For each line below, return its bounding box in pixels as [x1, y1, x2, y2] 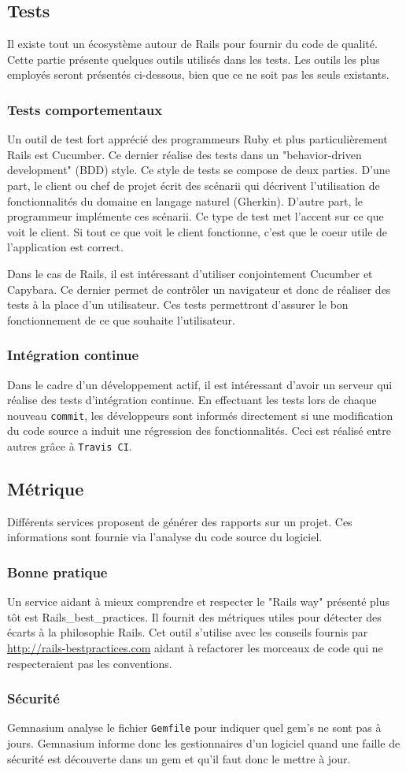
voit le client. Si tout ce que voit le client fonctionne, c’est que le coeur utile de [7, 223, 388, 239]
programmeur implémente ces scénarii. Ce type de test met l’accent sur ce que [7, 208, 384, 225]
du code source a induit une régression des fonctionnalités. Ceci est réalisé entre [7, 422, 391, 439]
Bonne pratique [7, 562, 108, 581]
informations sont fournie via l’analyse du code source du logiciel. [7, 529, 323, 545]
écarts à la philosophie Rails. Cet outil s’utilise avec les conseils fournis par [7, 624, 368, 640]
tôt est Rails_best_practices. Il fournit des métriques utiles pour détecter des [7, 608, 382, 625]
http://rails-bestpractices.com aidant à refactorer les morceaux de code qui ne [7, 640, 383, 656]
